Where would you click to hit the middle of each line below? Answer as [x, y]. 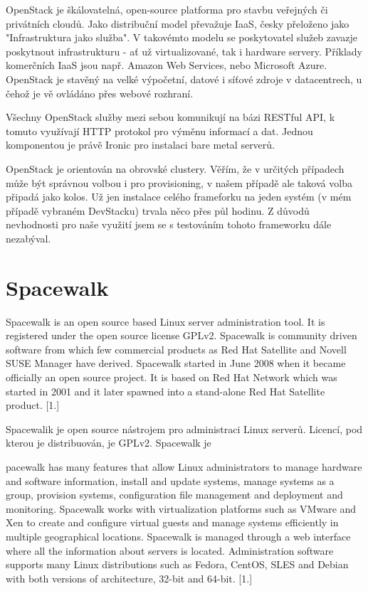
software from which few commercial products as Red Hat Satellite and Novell [176, 349]
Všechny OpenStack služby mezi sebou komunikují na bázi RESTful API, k [170, 117]
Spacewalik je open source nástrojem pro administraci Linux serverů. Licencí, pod [184, 428]
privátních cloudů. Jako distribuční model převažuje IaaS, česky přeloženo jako [178, 23]
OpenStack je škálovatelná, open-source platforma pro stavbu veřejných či [167, 9]
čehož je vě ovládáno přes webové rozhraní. [100, 93]
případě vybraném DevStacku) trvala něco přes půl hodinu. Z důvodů [158, 210]
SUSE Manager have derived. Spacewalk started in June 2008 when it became [176, 363]
